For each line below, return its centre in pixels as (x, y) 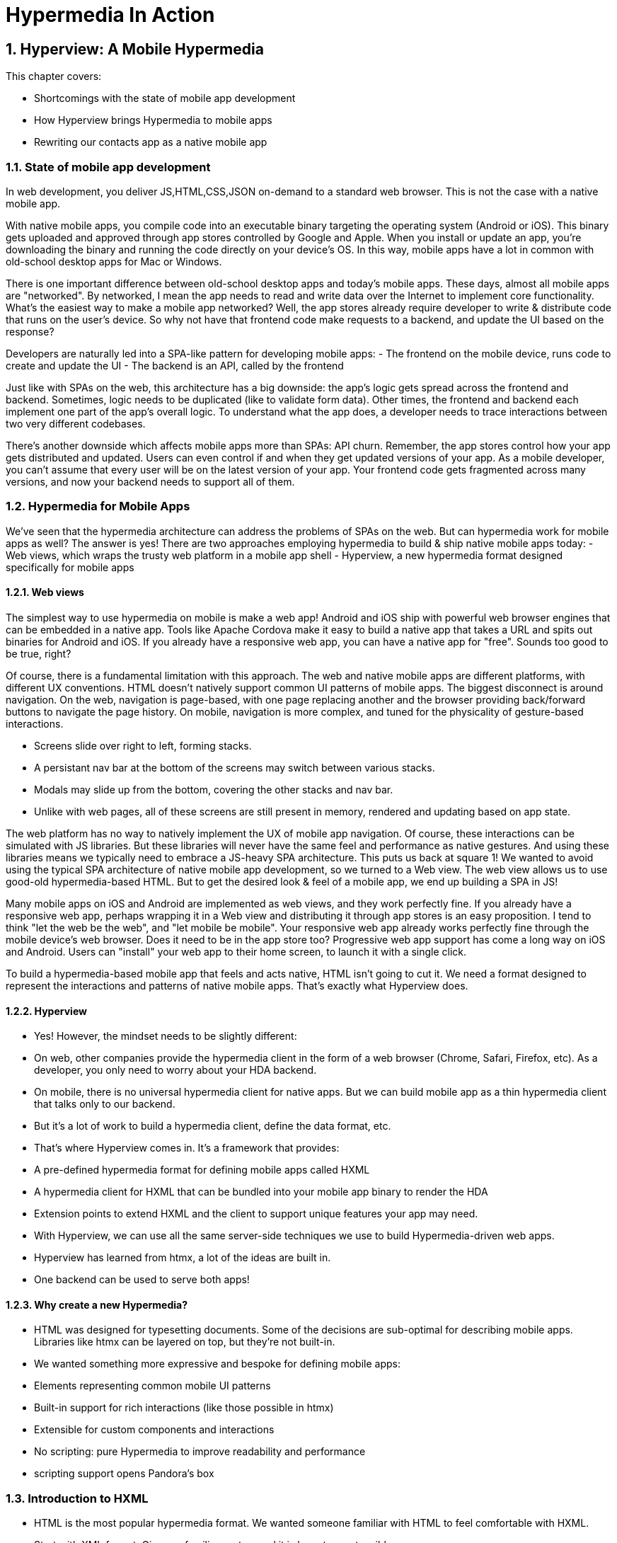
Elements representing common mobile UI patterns (152, 1386)
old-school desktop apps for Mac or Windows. (114, 261)
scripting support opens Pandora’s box (124, 1474)
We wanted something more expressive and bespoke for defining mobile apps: (217, 1364)
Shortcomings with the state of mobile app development (165, 98)
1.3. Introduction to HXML (77, 1498)
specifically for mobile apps (70, 567)
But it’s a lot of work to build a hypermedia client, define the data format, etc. (213, 1126)
